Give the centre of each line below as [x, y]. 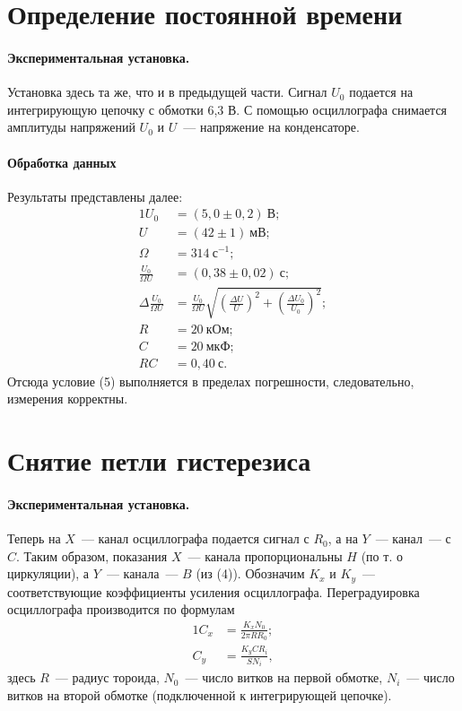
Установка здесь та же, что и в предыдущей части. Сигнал [167, 92]
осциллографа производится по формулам [121, 609]
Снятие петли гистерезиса [159, 460]
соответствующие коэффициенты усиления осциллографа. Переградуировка [214, 591]
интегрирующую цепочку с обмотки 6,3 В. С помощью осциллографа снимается [227, 109]
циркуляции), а [48, 573]
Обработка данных [62, 162]
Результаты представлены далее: [95, 196]
